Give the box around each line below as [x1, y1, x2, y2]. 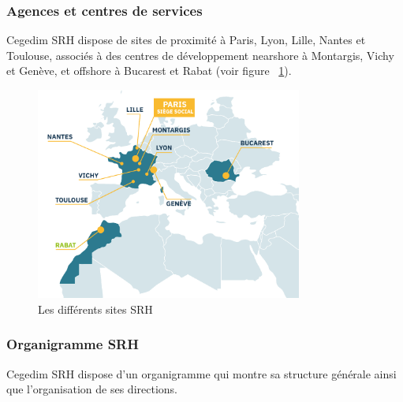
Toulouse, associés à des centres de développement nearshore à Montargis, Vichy [6, 47, 394, 63]
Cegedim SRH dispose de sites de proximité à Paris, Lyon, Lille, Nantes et [6, 32, 366, 48]
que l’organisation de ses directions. [6, 381, 177, 397]
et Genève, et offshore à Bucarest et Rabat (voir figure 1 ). [6, 62, 292, 79]
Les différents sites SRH [38, 300, 153, 317]
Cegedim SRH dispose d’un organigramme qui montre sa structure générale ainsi [6, 365, 397, 382]
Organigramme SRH [6, 334, 139, 354]
